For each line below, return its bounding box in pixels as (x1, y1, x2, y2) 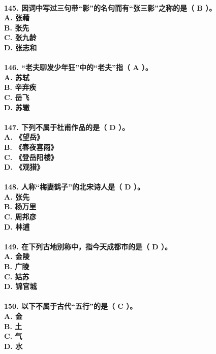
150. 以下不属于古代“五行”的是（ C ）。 (4, 301, 137, 311)
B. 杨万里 (4, 201, 37, 212)
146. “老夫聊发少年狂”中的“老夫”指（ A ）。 (4, 62, 152, 73)
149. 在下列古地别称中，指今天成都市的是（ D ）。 (4, 241, 172, 251)
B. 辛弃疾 (4, 82, 37, 92)
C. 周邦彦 (4, 211, 37, 222)
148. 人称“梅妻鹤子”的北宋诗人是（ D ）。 (4, 181, 145, 192)
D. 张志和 (4, 42, 37, 52)
